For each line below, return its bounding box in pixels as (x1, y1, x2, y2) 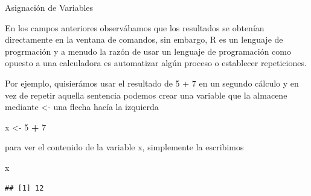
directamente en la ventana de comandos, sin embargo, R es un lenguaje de (5, 33, 283, 46)
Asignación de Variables (5, 1, 94, 13)
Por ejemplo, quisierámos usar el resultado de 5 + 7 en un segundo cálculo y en (5, 76, 299, 89)
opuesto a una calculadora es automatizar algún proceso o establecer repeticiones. (5, 57, 307, 69)
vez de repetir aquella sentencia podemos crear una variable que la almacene (5, 88, 287, 101)
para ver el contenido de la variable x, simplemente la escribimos (5, 141, 244, 153)
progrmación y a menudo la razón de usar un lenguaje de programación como (5, 44, 291, 57)
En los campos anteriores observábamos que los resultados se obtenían (5, 21, 265, 34)
